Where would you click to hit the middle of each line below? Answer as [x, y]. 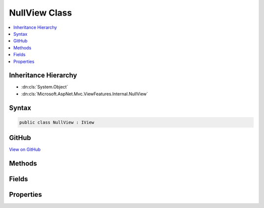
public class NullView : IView [57, 122]
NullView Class [41, 13]
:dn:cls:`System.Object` [45, 87]
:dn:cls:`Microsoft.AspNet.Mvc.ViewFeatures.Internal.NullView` [85, 94]
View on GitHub [25, 149]
